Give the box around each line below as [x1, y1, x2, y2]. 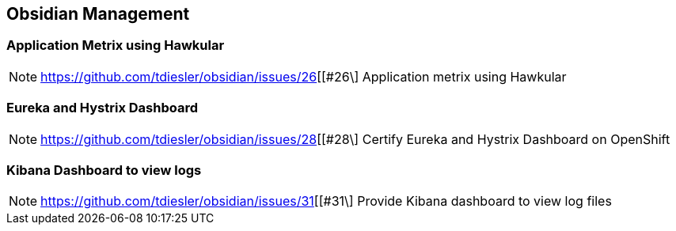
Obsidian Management [6, 4, 190, 24]
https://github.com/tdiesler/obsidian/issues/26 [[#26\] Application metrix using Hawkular [40, 68, 567, 85]
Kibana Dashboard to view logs [6, 161, 202, 178]
